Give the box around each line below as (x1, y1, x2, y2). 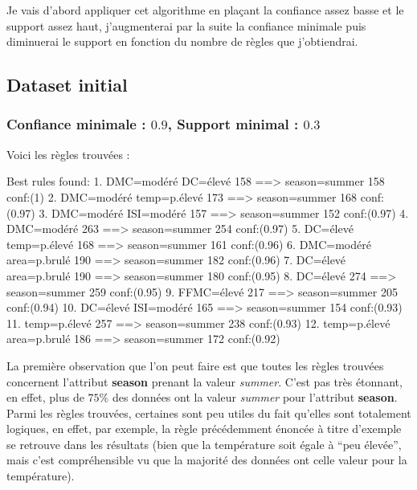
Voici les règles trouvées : (6, 145, 130, 162)
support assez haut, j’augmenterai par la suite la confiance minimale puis (6, 17, 366, 34)
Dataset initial (6, 72, 128, 97)
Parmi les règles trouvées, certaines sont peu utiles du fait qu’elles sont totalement (6, 404, 411, 421)
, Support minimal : (167, 114, 299, 134)
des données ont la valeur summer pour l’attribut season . (112, 389, 398, 406)
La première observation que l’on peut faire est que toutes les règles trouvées (6, 357, 384, 374)
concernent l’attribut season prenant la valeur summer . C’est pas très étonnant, (6, 373, 403, 390)
